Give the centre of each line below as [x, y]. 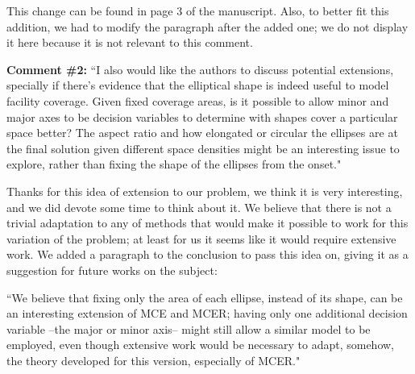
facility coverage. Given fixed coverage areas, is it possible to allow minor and [198, 100]
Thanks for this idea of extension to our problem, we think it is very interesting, [205, 191]
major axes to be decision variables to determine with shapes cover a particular [202, 116]
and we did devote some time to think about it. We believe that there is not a [199, 207]
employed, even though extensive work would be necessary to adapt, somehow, [201, 345]
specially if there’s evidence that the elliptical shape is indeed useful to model [198, 85]
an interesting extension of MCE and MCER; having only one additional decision [207, 313]
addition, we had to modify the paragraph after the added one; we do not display [207, 26]
